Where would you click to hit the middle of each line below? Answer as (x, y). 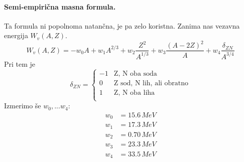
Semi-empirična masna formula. (60, 6)
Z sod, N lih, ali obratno (151, 83)
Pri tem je (20, 63)
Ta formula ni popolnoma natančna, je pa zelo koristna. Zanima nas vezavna (122, 25)
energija (16, 35)
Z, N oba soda (135, 73)
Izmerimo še (23, 106)
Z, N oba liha (134, 93)
